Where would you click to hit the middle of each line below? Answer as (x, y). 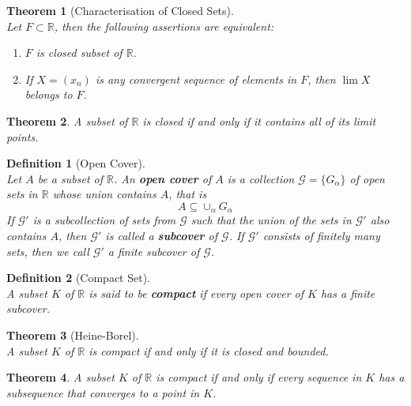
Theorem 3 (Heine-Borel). (73, 335)
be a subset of (70, 178)
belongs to (49, 94)
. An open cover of (162, 178)
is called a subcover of (162, 235)
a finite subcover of (154, 251)
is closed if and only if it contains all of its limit (259, 120)
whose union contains (104, 194)
